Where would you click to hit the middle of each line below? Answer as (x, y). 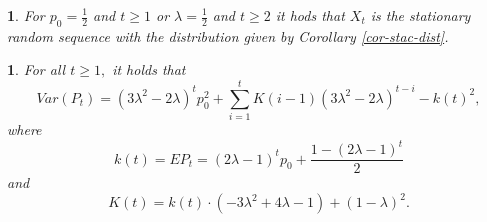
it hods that (310, 15)
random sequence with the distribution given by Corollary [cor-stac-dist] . (228, 35)
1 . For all (36, 69)
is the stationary (420, 15)
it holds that (149, 69)
